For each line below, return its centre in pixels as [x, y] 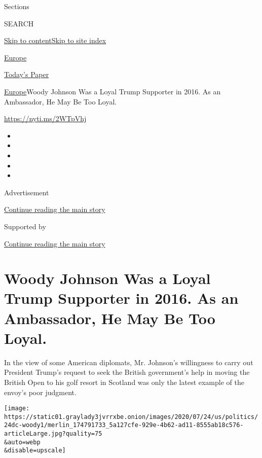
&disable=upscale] [35, 451]
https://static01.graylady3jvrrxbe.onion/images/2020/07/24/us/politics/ [131, 417]
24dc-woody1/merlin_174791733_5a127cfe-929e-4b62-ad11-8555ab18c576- [124, 425]
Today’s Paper [27, 74]
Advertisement [27, 192]
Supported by [25, 226]
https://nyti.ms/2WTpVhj [45, 118]
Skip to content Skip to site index [55, 40]
